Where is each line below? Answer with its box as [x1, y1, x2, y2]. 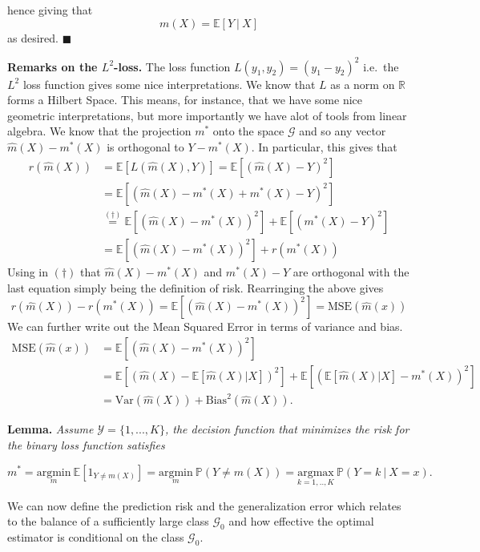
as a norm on [330, 75, 395, 92]
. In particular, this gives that [251, 139, 397, 155]
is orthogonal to [107, 139, 184, 155]
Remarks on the [7, 58, 98, 75]
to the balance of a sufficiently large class [7, 513, 209, 530]
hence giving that [7, 2, 93, 18]
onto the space [212, 123, 284, 139]
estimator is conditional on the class [7, 529, 184, 546]
